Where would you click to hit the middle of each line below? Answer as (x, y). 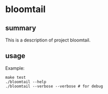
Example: (15, 68)
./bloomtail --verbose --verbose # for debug (54, 86)
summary (21, 28)
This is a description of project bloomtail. (48, 40)
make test (16, 77)
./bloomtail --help (26, 82)
